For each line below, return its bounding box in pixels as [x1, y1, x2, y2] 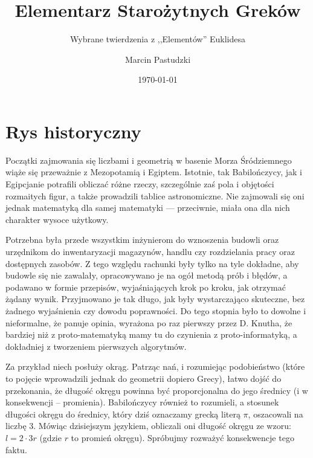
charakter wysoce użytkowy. [5, 213, 109, 225]
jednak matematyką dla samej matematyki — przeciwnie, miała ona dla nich [5, 201, 290, 214]
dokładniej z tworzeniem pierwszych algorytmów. [5, 340, 187, 352]
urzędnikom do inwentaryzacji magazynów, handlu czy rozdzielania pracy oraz [5, 245, 295, 257]
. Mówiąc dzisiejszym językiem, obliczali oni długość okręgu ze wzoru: [33, 419, 291, 432]
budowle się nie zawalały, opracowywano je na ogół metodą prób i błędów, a [5, 269, 288, 282]
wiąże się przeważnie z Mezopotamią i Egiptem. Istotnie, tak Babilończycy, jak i [5, 166, 302, 178]
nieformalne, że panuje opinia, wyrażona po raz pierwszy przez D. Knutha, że [5, 316, 292, 329]
